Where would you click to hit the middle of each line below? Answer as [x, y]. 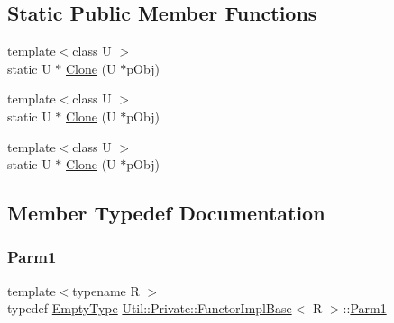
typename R [106, 290]
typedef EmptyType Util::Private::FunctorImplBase [150, 308]
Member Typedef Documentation [166, 213]
